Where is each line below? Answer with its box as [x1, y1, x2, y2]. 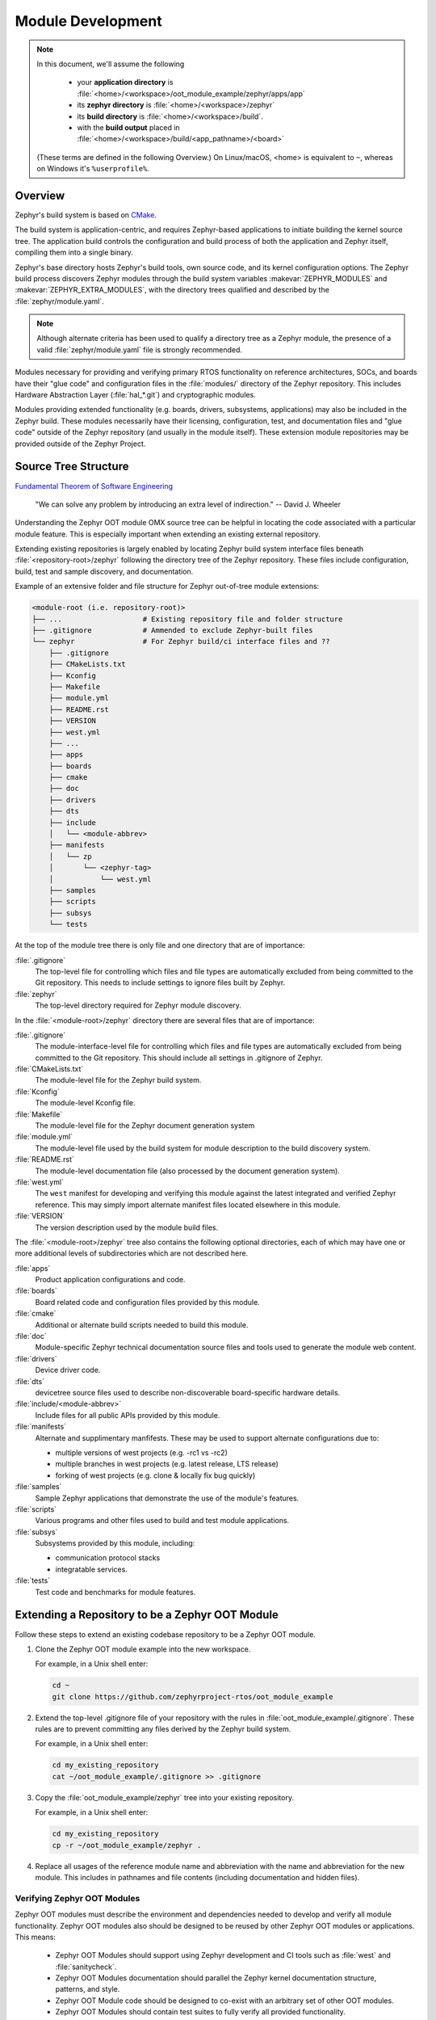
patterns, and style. [55, 1984, 120, 1994]
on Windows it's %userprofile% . [36, 164, 149, 174]
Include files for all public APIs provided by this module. [35, 1410, 220, 1420]
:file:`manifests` [15, 1422, 67, 1432]
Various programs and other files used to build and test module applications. [35, 1516, 290, 1526]
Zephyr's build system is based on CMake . [15, 210, 157, 220]
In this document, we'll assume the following [36, 59, 185, 69]
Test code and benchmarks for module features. [35, 1587, 196, 1597]
